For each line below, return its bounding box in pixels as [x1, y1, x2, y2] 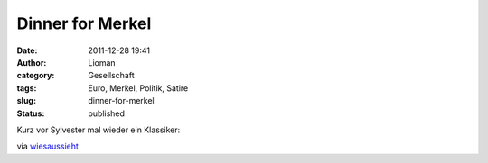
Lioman [88, 57, 117, 68]
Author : [16, 57, 47, 68]
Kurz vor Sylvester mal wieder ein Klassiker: [16, 124, 181, 135]
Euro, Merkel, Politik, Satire [88, 82, 189, 94]
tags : [16, 82, 37, 94]
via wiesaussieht [16, 140, 79, 152]
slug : [16, 95, 36, 106]
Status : [16, 108, 45, 119]
